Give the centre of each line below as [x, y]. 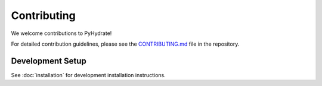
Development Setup [49, 61]
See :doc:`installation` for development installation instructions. [89, 75]
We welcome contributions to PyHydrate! [61, 33]
